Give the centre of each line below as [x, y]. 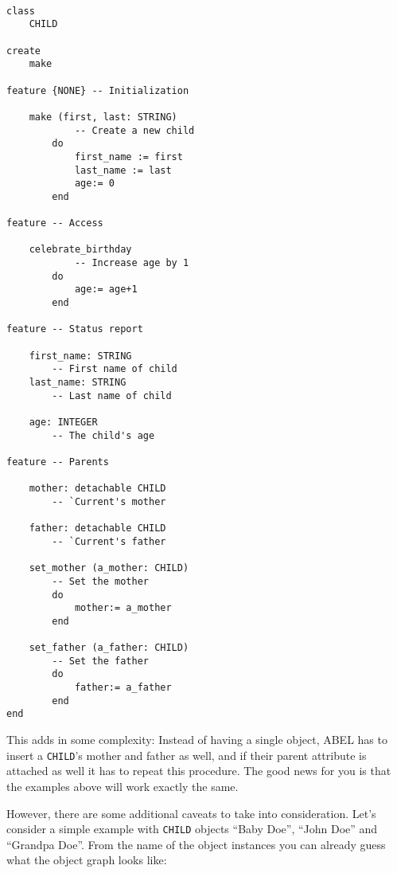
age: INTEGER [63, 422]
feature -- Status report [75, 329]
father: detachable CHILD [97, 528]
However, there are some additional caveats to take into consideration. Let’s [191, 813]
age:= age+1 [106, 290]
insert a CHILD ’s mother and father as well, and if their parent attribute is [187, 755]
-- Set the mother [100, 581]
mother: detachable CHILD [97, 489]
